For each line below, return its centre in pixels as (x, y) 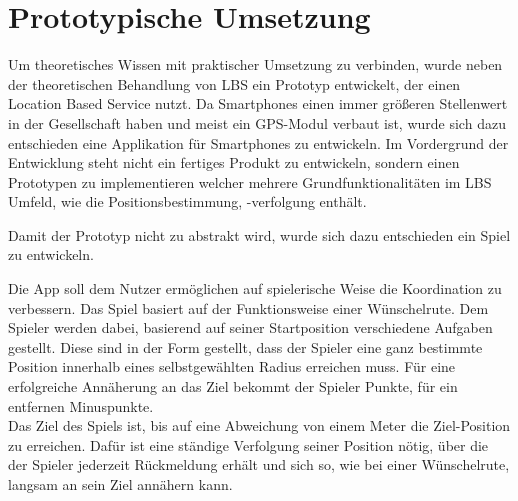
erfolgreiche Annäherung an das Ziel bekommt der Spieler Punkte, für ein (233, 386)
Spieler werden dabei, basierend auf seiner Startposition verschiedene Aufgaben (250, 327)
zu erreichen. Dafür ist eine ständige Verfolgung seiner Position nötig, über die (248, 444)
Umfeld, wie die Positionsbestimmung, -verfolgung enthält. (187, 201)
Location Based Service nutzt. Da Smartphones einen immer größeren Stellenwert (258, 103)
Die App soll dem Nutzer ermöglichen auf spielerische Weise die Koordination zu (255, 288)
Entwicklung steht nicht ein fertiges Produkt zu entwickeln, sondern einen (234, 162)
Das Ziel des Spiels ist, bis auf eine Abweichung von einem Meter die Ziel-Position (259, 425)
